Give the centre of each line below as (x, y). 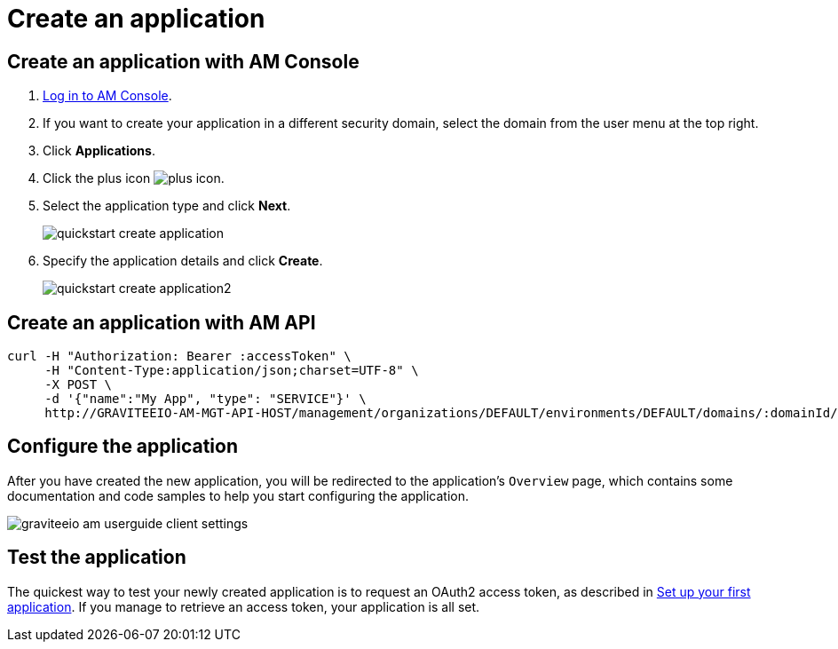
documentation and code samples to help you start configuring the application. (238, 495)
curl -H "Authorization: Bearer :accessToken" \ (179, 356)
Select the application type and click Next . (167, 206)
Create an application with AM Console (183, 61)
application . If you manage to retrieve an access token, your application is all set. (244, 606)
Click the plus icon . (134, 178)
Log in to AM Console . (107, 96)
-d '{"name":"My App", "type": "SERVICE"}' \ (206, 399)
